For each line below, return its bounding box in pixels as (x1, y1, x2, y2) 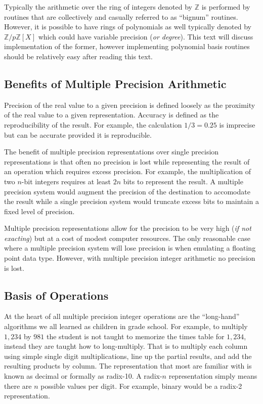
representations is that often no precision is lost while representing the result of (4, 156, 250, 167)
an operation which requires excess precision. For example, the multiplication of (4, 166, 251, 177)
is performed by (201, 2, 250, 12)
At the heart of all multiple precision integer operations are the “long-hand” (4, 311, 240, 321)
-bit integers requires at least (21, 176, 111, 186)
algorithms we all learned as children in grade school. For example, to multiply (4, 321, 248, 332)
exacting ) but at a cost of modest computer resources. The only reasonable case (4, 232, 251, 243)
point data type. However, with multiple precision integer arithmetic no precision (4, 253, 255, 263)
